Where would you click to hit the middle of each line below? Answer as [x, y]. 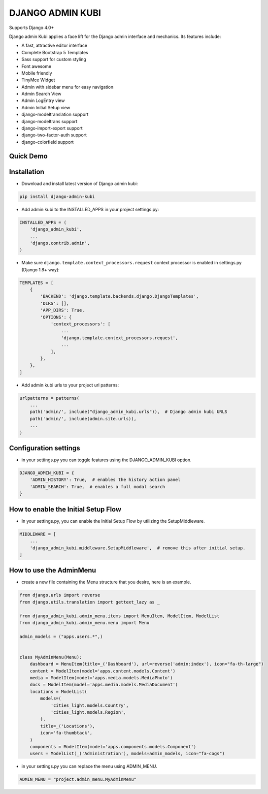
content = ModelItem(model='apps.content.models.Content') [103, 671]
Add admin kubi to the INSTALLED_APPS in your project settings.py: [90, 209]
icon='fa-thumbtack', [66, 733]
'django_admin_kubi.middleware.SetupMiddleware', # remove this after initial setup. [138, 548]
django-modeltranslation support [55, 114]
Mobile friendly [37, 73]
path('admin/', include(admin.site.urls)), [83, 419]
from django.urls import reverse [60, 595]
